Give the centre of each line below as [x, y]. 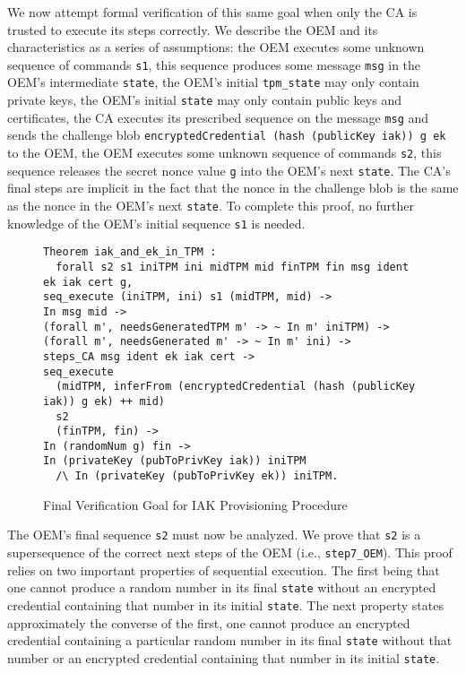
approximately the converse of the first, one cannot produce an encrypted [209, 622]
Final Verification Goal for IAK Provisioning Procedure [195, 504]
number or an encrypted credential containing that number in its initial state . [224, 657]
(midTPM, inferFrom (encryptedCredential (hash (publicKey [236, 387]
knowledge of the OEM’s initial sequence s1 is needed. [156, 223]
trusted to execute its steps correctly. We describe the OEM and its [193, 29]
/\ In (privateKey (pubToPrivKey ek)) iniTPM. [197, 476]
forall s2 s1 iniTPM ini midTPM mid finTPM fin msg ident [233, 267]
